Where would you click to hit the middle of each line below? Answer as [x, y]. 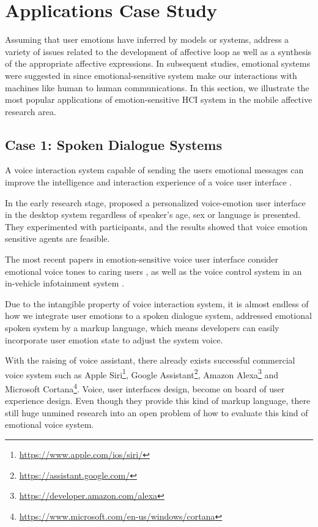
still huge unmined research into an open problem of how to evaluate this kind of [157, 412]
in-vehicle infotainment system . [65, 283]
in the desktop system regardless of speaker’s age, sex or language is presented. [153, 215]
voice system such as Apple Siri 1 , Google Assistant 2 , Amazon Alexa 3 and [142, 373]
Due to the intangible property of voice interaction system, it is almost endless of [157, 303]
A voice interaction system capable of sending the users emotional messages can [154, 170]
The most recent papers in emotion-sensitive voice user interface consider [142, 259]
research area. [31, 111]
